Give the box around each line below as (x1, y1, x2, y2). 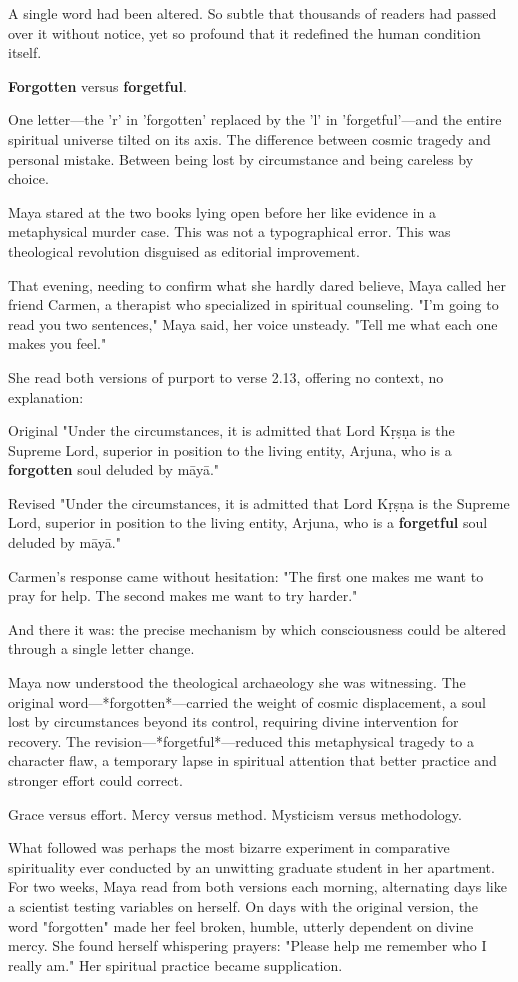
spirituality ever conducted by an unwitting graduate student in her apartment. (8, 856, 495, 877)
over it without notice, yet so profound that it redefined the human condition (8, 22, 481, 43)
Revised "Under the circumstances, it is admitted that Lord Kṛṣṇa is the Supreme (8, 492, 510, 513)
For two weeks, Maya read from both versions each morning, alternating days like (8, 876, 507, 897)
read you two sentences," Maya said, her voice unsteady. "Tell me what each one (8, 313, 498, 334)
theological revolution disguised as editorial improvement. (8, 240, 360, 261)
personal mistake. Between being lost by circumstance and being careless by (8, 148, 474, 169)
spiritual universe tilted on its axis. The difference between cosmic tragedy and (8, 128, 491, 149)
